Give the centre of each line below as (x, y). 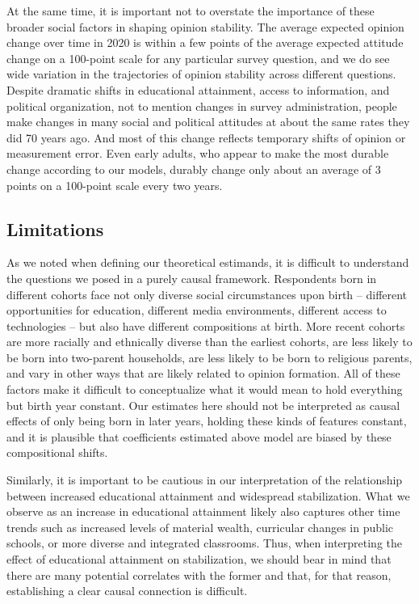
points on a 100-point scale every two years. (115, 185)
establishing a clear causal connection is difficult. (127, 591)
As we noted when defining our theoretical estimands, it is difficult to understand (208, 262)
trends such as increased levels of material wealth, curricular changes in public (200, 527)
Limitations (55, 228)
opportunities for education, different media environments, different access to (197, 310)
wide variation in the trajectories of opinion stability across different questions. (201, 74)
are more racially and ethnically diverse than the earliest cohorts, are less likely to (209, 342)
